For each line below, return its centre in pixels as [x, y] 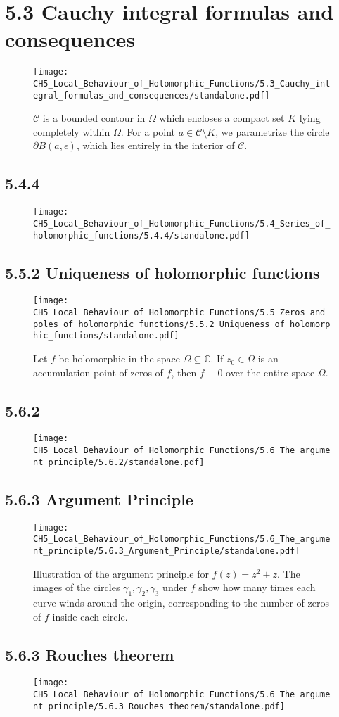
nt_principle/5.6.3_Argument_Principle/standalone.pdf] [167, 551]
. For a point [148, 131]
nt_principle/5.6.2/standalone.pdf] [119, 462]
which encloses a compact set [222, 118]
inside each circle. [90, 616]
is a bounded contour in [94, 118]
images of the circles [77, 587]
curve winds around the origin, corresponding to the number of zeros [181, 602]
